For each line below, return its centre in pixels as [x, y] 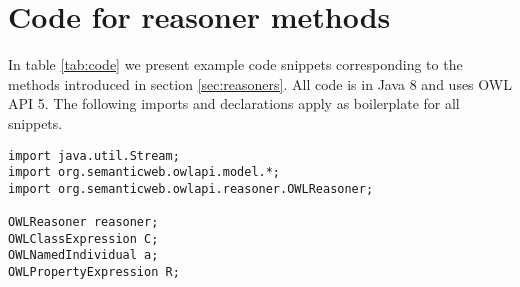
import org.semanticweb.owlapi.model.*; [144, 172]
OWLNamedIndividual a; [83, 255]
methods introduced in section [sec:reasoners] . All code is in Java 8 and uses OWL [260, 83]
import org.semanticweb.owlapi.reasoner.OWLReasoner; [191, 188]
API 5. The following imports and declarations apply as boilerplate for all [234, 103]
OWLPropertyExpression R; [94, 272]
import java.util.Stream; [94, 155]
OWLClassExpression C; [83, 238]
